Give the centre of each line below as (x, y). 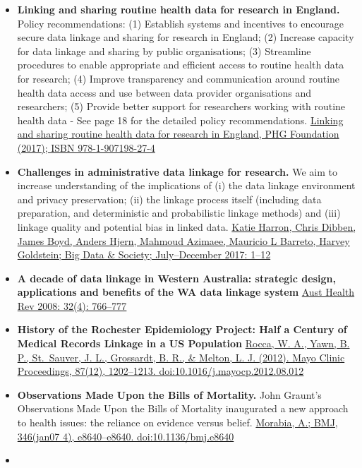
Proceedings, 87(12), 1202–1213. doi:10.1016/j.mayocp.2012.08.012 (161, 371)
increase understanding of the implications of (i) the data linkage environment (186, 185)
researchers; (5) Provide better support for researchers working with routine (181, 106)
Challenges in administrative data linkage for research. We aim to (177, 171)
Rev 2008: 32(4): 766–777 (72, 305)
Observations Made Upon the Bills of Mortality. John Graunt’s (169, 394)
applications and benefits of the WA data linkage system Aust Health (186, 292)
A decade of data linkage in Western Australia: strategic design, (176, 278)
